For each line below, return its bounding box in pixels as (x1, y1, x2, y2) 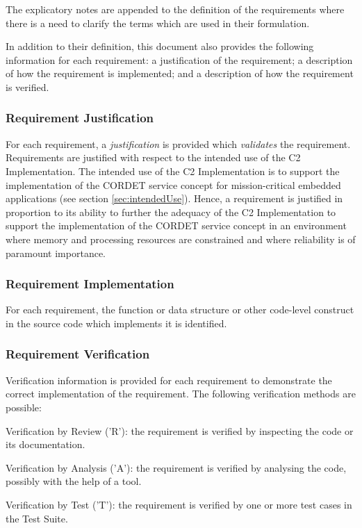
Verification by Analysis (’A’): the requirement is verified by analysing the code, (6, 460, 347, 475)
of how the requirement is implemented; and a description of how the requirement (6, 66, 354, 81)
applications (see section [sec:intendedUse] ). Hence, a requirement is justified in (6, 191, 343, 206)
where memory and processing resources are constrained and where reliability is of (6, 231, 356, 246)
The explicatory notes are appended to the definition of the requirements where (6, 2, 345, 16)
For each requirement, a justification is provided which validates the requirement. (6, 136, 351, 151)
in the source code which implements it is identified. (6, 315, 227, 330)
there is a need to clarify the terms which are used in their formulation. (6, 15, 310, 30)
